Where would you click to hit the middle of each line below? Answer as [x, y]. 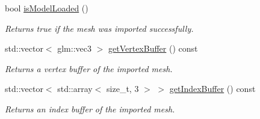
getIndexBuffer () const [212, 89]
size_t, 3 [123, 89]
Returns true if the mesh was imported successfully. [99, 28]
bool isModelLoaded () [47, 8]
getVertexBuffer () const [153, 48]
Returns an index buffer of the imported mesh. [90, 108]
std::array [75, 89]
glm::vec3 [74, 48]
